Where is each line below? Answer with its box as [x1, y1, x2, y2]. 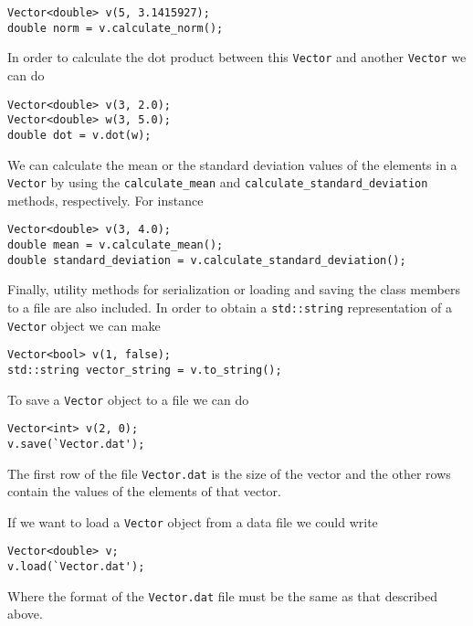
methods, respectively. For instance [7, 190, 204, 209]
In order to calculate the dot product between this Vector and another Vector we [7, 48, 467, 67]
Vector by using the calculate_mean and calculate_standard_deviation [7, 173, 428, 192]
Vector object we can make [7, 315, 161, 334]
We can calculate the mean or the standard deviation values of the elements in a [7, 154, 457, 174]
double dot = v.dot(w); [7, 128, 152, 142]
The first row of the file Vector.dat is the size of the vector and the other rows [7, 463, 451, 483]
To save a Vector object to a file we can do [7, 389, 249, 408]
